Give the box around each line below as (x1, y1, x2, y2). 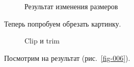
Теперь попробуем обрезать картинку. (4, 18, 121, 29)
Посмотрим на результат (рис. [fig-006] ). (4, 52, 130, 63)
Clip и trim (24, 35, 60, 46)
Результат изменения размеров (24, 1, 118, 11)
